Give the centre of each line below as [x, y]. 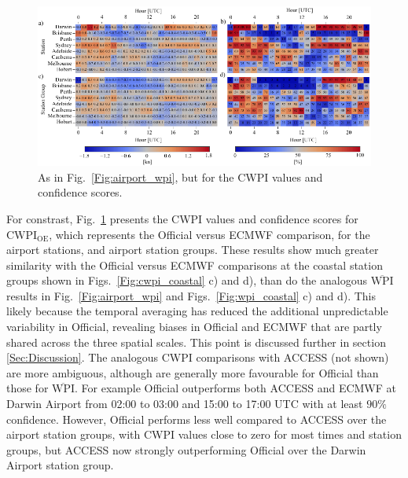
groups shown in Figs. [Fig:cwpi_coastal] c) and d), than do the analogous [187, 280]
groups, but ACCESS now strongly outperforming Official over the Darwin [186, 449]
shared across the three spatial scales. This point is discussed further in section [196, 342]
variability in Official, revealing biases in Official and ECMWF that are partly [194, 327]
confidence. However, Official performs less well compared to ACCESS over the [197, 419]
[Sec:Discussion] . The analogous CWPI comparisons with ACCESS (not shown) [198, 357]
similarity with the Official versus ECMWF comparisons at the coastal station [195, 265]
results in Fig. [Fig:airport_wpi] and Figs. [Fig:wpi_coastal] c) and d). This [191, 295]
